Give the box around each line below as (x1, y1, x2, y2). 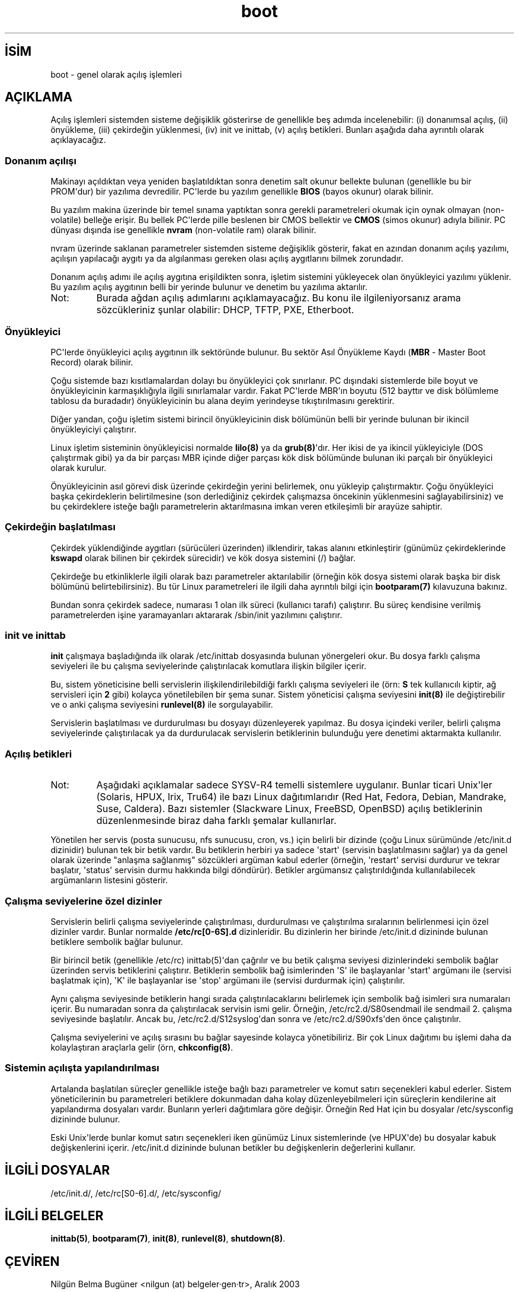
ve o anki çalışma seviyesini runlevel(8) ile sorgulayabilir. (50, 699, 273, 710)
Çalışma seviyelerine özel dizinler (5, 895, 162, 907)
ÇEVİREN (5, 1253, 60, 1269)
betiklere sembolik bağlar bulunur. (50, 936, 183, 947)
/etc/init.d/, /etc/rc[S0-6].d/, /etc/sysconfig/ (50, 1188, 221, 1198)
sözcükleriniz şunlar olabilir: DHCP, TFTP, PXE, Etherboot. (96, 304, 354, 316)
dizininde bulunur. (50, 1113, 120, 1124)
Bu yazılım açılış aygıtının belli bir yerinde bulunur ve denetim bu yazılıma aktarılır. (50, 282, 368, 292)
